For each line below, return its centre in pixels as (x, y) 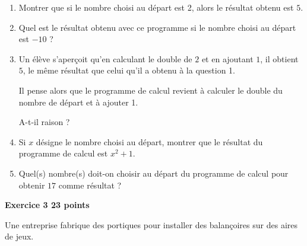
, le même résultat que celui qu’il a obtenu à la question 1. (129, 70)
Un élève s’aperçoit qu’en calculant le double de (105, 58)
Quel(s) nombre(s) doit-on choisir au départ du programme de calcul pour (153, 173)
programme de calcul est (63, 153)
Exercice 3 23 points (47, 205)
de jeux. (19, 236)
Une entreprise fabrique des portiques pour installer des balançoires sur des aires (151, 224)
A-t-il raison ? (44, 122)
